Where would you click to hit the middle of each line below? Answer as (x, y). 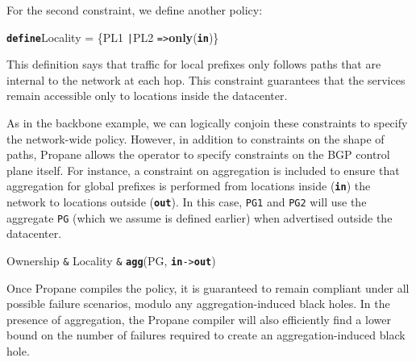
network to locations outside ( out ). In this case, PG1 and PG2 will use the (187, 202)
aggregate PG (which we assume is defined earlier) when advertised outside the (200, 217)
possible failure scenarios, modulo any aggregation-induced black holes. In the (198, 304)
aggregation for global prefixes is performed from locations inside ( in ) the (189, 186)
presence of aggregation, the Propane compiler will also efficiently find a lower (199, 319)
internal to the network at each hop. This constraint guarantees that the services (206, 79)
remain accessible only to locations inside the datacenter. (147, 96)
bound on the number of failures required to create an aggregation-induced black (206, 335)
